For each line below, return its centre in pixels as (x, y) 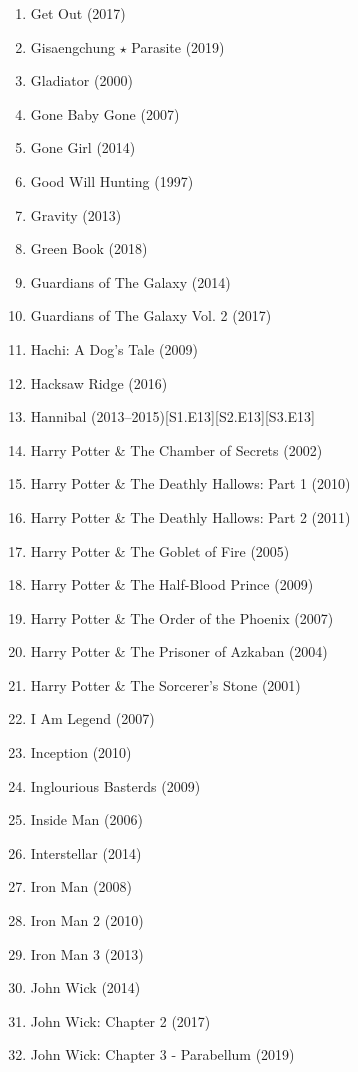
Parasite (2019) (178, 46)
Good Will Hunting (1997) (112, 180)
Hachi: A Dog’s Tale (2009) (114, 348)
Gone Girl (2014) (83, 147)
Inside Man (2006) (86, 819)
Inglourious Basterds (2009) (115, 785)
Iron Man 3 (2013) (87, 953)
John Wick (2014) (85, 987)
